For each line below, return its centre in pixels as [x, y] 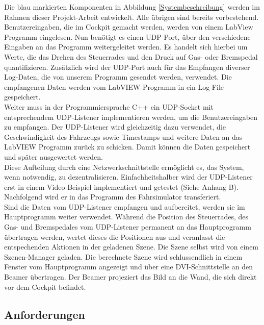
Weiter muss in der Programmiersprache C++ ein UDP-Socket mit [109, 106]
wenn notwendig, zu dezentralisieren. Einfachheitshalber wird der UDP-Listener [128, 177]
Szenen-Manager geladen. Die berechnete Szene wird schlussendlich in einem [123, 256]
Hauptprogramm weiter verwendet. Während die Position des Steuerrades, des [126, 217]
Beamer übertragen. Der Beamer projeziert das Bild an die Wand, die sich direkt [130, 277]
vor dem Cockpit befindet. [45, 286]
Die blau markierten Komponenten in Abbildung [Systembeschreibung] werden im [132, 7]
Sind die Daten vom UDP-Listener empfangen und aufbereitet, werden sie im [125, 206]
